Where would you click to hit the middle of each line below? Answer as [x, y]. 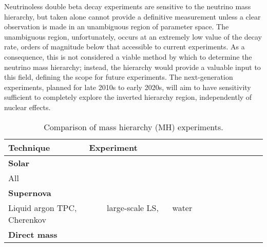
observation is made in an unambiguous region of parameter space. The [117, 27]
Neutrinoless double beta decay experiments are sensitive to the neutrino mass [128, 6]
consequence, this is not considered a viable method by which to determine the [128, 56]
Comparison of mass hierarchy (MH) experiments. [133, 127]
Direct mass [33, 234]
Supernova [30, 192]
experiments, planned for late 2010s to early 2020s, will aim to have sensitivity [128, 87]
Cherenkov [27, 219]
